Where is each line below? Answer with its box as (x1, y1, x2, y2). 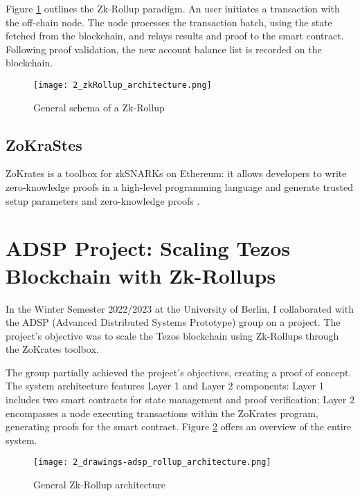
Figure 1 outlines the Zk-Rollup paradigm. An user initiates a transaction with (6, 1, 340, 15)
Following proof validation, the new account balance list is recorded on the (6, 42, 322, 56)
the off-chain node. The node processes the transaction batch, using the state (6, 15, 332, 29)
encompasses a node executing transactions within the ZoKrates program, (6, 405, 318, 420)
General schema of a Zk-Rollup (33, 100, 165, 114)
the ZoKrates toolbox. (6, 342, 99, 356)
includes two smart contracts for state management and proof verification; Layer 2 (6, 392, 354, 407)
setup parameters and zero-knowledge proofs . (6, 193, 200, 208)
